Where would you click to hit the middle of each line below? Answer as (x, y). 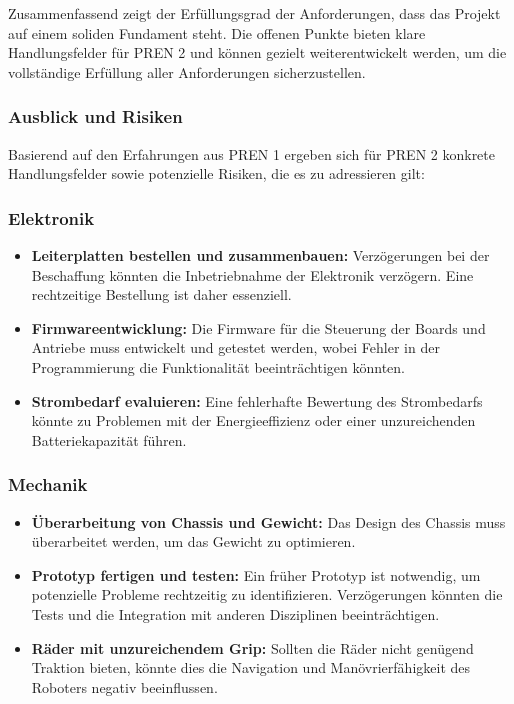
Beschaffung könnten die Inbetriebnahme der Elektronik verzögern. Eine (252, 274)
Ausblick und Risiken (95, 116)
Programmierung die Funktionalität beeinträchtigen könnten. (218, 366)
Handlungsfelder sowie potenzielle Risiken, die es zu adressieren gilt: (216, 173)
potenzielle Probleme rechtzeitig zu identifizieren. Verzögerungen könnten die (267, 594)
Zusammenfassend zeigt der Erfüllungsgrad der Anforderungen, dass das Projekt (254, 13)
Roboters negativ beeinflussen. (124, 686)
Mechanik (48, 484)
